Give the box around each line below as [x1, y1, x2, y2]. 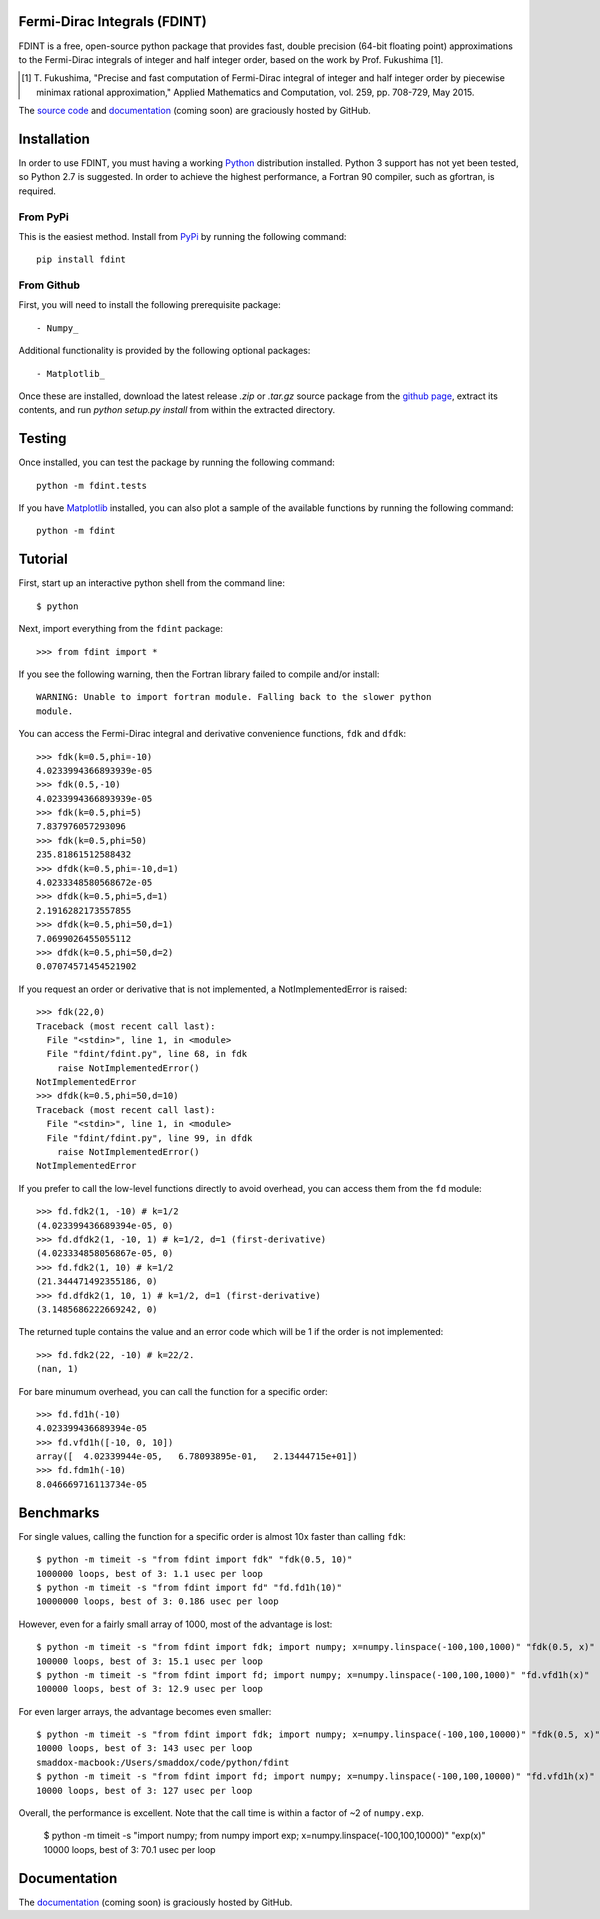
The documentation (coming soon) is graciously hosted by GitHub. [18, 1896, 293, 1908]
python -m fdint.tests [36, 480, 148, 491]
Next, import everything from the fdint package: [18, 623, 224, 635]
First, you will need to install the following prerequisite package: [18, 299, 281, 311]
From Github [18, 278, 80, 292]
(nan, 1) [36, 1363, 79, 1375]
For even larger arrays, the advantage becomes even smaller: [18, 1705, 272, 1717]
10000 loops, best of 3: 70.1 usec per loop [43, 1843, 216, 1855]
